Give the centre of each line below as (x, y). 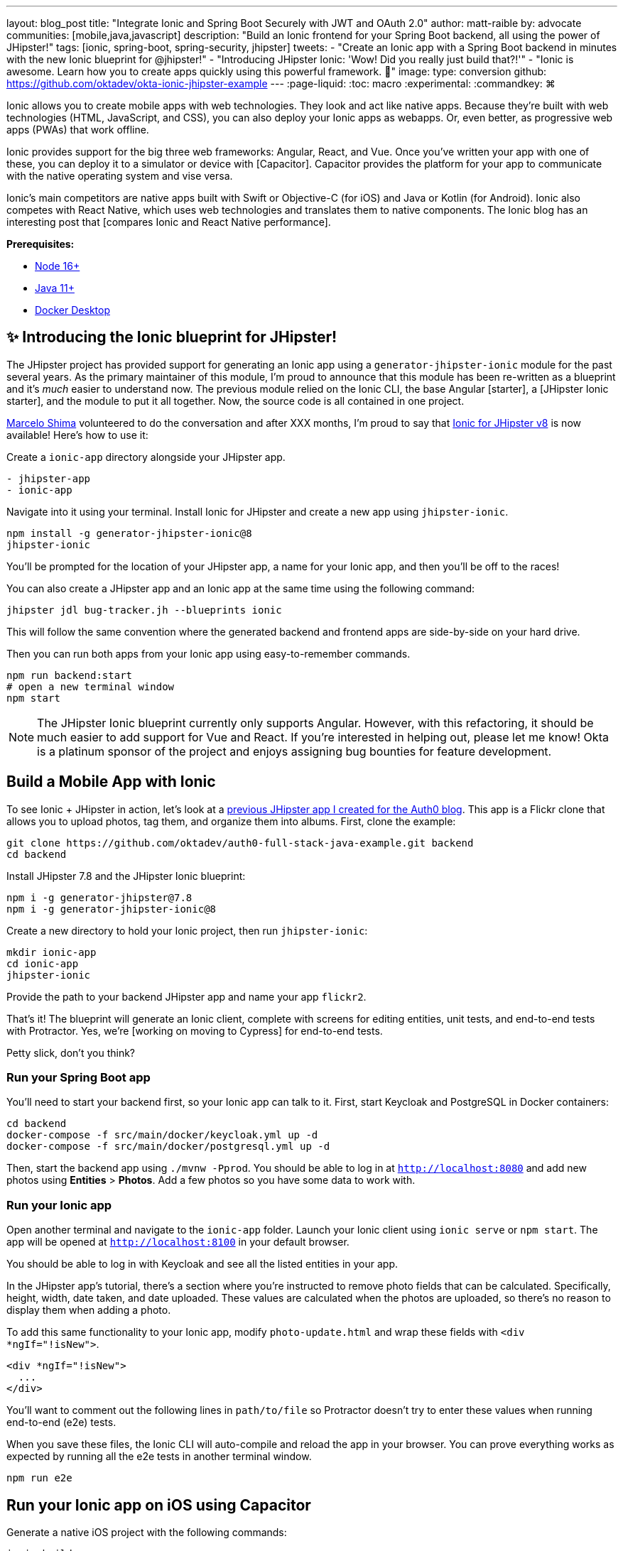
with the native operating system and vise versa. (120, 176)
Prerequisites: (40, 244)
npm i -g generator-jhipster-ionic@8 (112, 909)
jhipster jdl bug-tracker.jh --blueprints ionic (144, 610)
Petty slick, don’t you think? (71, 1052)
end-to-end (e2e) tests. (61, 1422)
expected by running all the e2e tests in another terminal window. (159, 1457)
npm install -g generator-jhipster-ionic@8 (129, 533)
